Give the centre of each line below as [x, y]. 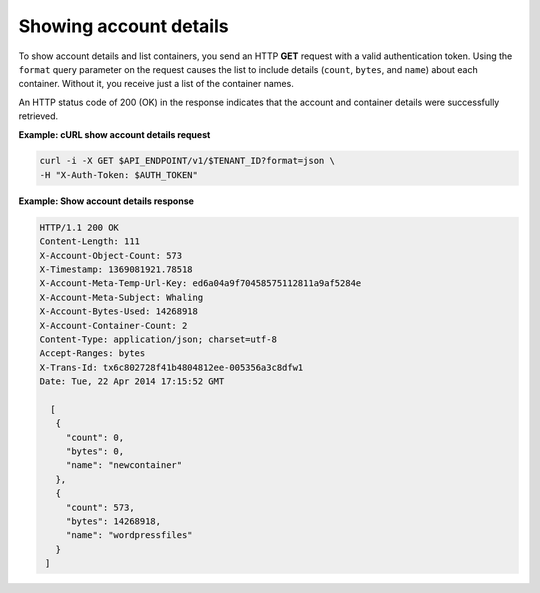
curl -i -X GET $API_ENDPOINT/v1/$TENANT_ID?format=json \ [187, 161]
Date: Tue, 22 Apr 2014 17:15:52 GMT [132, 381]
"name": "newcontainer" [124, 465]
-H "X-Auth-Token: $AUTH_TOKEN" [119, 174]
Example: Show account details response [106, 201]
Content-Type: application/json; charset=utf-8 [158, 339]
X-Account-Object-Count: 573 [111, 255]
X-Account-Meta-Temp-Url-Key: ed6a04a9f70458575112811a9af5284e [200, 283]
